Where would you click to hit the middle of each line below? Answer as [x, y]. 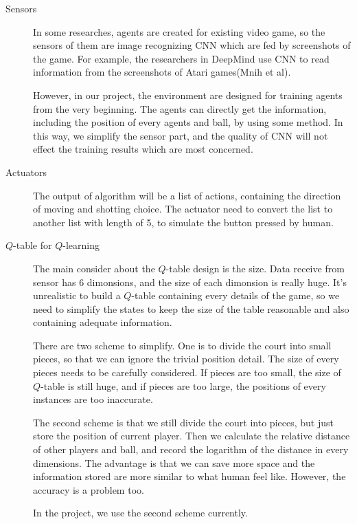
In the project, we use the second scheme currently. [140, 513]
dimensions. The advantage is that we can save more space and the [174, 462]
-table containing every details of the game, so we [235, 295]
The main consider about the [94, 268]
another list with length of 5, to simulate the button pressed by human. [183, 222]
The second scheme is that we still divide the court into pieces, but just [183, 422]
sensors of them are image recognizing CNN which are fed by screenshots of [192, 45]
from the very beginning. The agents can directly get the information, [180, 108]
